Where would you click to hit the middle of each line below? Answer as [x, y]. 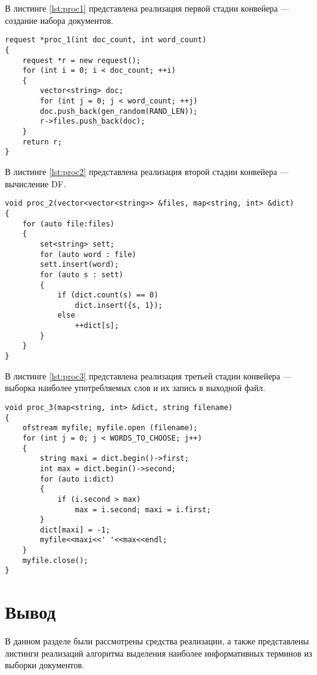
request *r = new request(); [81, 60]
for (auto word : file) [88, 254]
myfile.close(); [55, 560]
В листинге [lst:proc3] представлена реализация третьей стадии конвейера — [148, 375]
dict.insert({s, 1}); [119, 305]
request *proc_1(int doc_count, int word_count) [106, 40]
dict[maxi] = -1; [75, 530]
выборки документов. [45, 665]
